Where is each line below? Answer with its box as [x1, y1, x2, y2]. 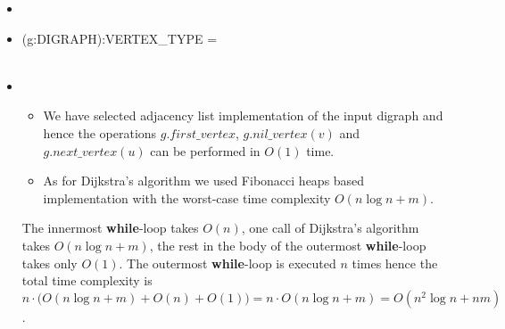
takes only [21, 253, 78, 272]
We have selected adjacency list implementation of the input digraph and [43, 106, 443, 125]
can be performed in [150, 141, 261, 160]
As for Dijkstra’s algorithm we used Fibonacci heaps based [43, 171, 365, 190]
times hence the [352, 253, 438, 272]
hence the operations [43, 123, 157, 142]
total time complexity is [21, 271, 153, 290]
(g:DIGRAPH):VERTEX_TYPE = [21, 29, 218, 47]
